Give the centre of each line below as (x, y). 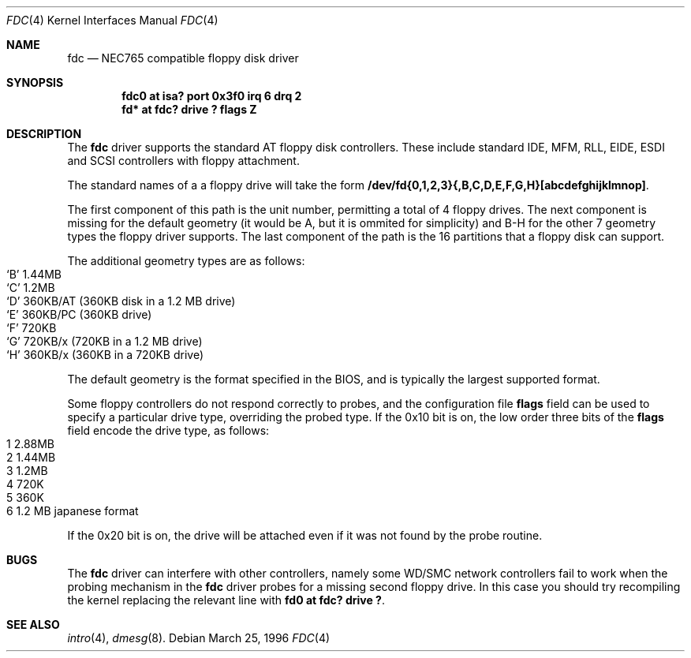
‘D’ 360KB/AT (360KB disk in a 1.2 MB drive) (121, 301)
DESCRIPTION (44, 134)
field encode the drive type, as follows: (168, 430)
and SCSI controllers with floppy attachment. (183, 161)
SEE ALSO (33, 624)
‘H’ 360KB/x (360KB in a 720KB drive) (105, 355)
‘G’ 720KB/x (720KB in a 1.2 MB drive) (105, 341)
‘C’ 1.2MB (31, 288)
